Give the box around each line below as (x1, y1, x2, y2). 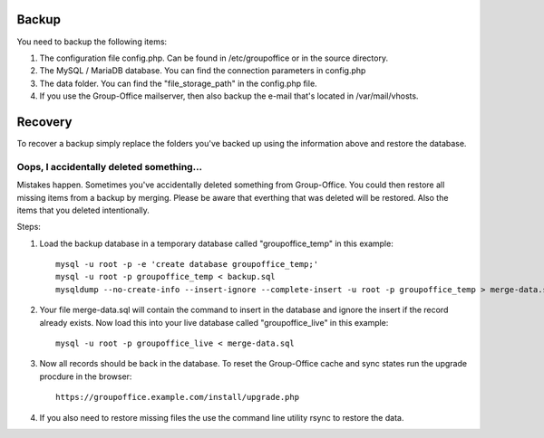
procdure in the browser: (39, 371, 132, 382)
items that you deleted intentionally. (16, 205, 150, 215)
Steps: (16, 222, 41, 233)
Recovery (16, 114, 73, 129)
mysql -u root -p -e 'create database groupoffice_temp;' (55, 259, 319, 270)
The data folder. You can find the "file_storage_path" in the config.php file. (39, 78, 317, 89)
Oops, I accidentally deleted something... (16, 160, 203, 173)
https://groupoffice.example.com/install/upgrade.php (55, 392, 299, 403)
